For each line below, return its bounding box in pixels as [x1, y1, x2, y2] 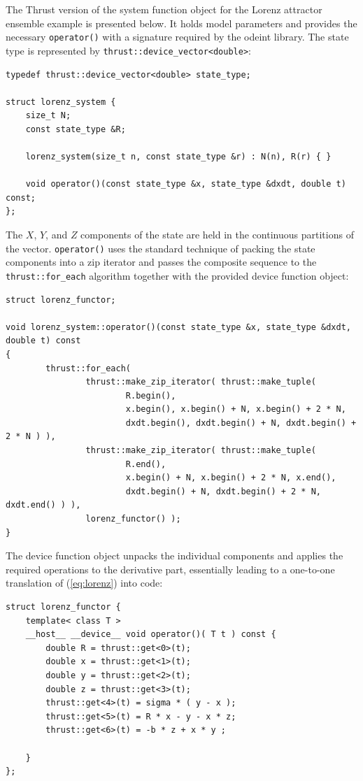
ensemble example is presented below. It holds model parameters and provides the [6, 15, 357, 30]
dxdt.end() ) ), [6, 500, 81, 510]
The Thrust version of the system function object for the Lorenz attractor [6, 2, 322, 16]
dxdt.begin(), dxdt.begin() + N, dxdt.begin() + [125, 417, 357, 428]
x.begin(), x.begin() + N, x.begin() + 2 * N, [125, 404, 346, 415]
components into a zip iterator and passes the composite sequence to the [6, 255, 317, 269]
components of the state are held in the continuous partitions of [80, 227, 354, 242]
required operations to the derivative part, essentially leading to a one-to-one [6, 561, 335, 576]
